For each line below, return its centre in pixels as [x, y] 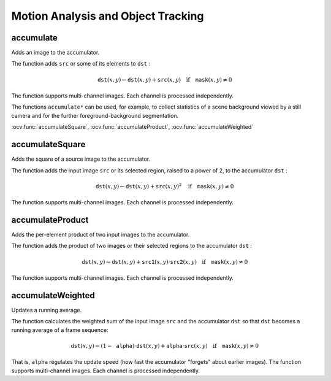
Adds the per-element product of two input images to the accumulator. [101, 234]
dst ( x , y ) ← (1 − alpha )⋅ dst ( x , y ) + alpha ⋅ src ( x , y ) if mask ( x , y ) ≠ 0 [165, 346]
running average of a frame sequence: [60, 330]
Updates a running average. [47, 310]
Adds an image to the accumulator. [55, 53]
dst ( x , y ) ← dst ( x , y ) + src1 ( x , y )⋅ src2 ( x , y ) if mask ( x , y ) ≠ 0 [165, 262]
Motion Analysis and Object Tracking [108, 16]
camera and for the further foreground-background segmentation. [95, 115]
